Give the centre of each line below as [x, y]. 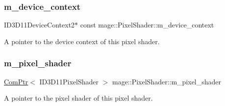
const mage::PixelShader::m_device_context [147, 25]
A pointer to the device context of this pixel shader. [82, 41]
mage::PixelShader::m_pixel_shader [167, 81]
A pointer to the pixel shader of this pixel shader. [78, 98]
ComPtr [16, 81]
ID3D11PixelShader [69, 81]
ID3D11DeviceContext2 [39, 25]
